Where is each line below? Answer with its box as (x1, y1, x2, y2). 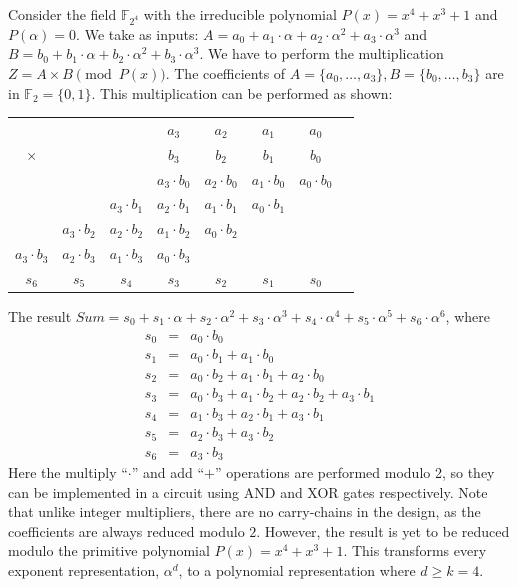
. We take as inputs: (76, 23, 199, 44)
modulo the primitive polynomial (8, 540, 210, 561)
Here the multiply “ (8, 462, 128, 483)
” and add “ (131, 462, 205, 483)
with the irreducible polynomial (143, 4, 337, 24)
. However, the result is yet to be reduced (256, 520, 510, 541)
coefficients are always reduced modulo (8, 520, 245, 541)
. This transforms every (343, 540, 487, 561)
